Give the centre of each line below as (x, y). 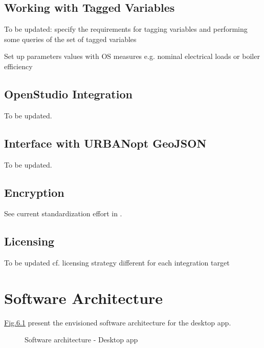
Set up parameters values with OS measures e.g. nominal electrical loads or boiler (132, 56)
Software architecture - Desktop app (81, 340)
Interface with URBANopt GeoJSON (105, 143)
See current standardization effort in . (63, 213)
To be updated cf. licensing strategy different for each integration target (117, 263)
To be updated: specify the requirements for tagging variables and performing (126, 29)
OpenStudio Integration (68, 94)
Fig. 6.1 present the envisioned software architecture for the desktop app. (118, 322)
